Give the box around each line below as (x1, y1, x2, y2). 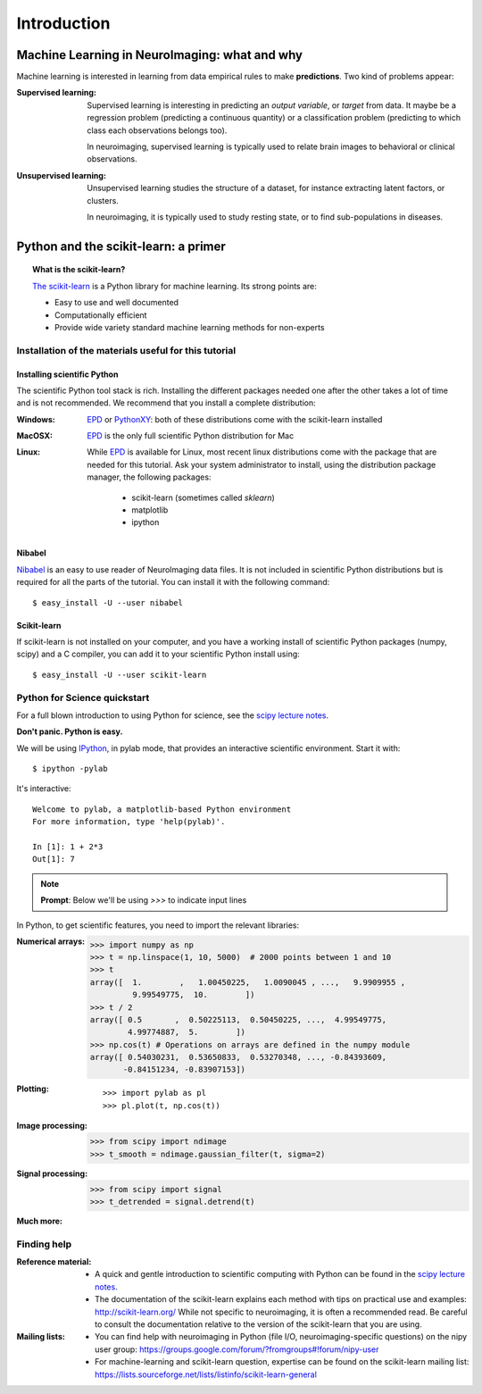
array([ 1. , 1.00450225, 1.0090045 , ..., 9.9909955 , (89, 977, 406, 987)
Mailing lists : (16, 1331, 66, 1342)
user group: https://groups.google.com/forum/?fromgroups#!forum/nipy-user (95, 1344, 379, 1355)
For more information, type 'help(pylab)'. (32, 817, 226, 827)
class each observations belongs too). (87, 125, 228, 136)
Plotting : (16, 1083, 49, 1094)
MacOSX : (16, 430, 54, 441)
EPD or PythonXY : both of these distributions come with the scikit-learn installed (87, 413, 383, 424)
